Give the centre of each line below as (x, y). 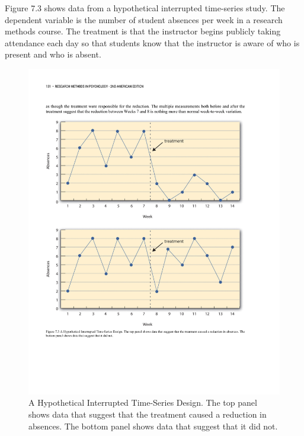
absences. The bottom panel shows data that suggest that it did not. (153, 426)
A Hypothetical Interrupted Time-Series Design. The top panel (143, 402)
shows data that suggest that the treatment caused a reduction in (148, 414)
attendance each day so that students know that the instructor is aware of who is (152, 42)
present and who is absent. (53, 54)
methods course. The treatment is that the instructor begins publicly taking (143, 31)
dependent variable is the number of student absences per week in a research (144, 19)
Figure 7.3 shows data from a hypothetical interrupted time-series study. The (145, 8)
